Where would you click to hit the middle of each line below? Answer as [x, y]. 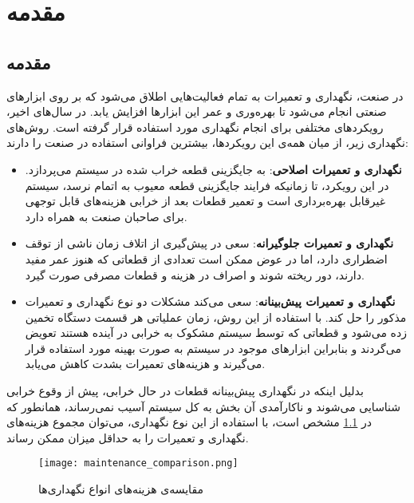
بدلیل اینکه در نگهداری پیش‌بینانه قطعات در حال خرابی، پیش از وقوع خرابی [185, 391]
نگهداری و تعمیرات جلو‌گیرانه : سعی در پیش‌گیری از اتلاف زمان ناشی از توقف [209, 243]
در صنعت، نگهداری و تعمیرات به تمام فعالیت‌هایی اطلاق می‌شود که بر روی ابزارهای [205, 95]
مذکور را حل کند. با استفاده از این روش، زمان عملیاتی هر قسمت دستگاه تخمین [216, 317]
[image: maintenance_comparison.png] [138, 463]
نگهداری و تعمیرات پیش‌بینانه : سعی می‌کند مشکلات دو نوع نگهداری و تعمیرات [210, 301]
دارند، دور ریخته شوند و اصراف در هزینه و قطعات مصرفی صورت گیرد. [195, 274]
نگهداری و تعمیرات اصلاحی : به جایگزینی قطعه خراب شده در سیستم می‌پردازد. [213, 169]
